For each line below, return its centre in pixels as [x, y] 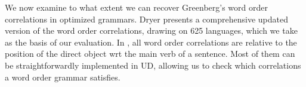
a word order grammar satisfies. [63, 77]
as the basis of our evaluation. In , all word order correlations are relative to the [151, 42]
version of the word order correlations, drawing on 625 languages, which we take [151, 30]
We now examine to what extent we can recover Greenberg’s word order [136, 7]
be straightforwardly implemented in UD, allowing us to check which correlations [153, 65]
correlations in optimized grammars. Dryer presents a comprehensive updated [146, 19]
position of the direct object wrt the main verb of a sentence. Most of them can [150, 54]
